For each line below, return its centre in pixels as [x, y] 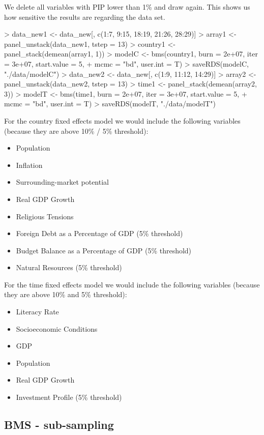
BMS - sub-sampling [59, 425]
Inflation [29, 165]
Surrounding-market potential [62, 182]
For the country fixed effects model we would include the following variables [122, 120]
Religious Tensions [45, 216]
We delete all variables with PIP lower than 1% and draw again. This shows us [127, 7]
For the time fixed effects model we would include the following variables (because [132, 284]
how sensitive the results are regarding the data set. [85, 17]
